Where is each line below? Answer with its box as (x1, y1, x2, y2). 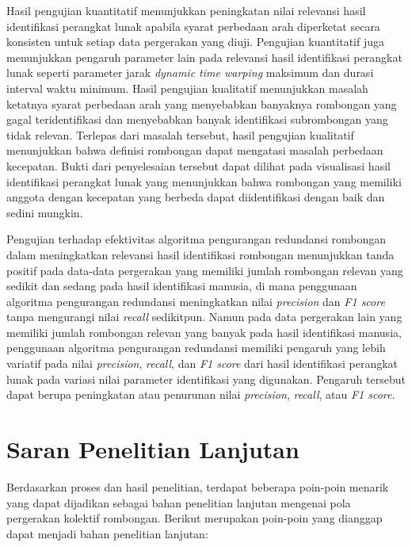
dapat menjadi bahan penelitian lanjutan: (6, 525, 208, 541)
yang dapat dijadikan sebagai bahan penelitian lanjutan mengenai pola (6, 494, 351, 511)
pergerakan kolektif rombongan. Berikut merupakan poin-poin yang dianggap (6, 510, 383, 526)
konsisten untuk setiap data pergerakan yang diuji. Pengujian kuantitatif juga (6, 33, 384, 50)
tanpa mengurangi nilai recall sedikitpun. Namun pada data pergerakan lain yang (6, 308, 402, 325)
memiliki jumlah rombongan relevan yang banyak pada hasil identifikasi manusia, (6, 323, 402, 340)
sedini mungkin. (6, 204, 83, 220)
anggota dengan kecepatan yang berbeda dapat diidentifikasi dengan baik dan (6, 189, 385, 205)
